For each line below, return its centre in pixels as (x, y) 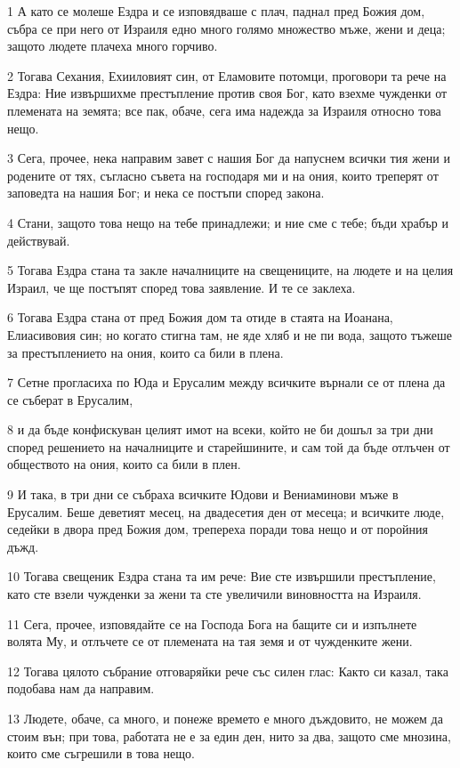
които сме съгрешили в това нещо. (101, 753)
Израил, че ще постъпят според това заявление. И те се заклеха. (182, 287)
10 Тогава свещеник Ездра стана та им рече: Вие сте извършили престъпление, (222, 576)
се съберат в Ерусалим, (70, 399)
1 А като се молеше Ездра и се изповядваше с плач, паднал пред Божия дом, (216, 11)
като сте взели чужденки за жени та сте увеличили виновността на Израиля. (214, 594)
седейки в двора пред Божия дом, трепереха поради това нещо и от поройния (218, 529)
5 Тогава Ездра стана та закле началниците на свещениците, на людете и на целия (230, 270)
